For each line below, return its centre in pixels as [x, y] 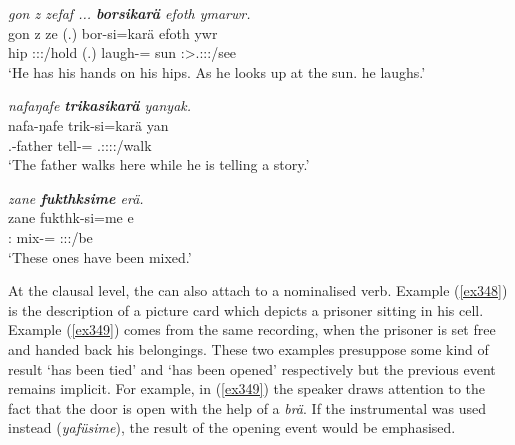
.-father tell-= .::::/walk [80, 144]
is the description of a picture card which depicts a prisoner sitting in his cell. [246, 309]
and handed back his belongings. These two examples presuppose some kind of [248, 348]
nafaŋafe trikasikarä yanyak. [100, 105]
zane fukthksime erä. [76, 197]
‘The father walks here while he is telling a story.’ [159, 164]
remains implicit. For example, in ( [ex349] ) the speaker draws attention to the [246, 388]
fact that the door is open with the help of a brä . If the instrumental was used [247, 407]
